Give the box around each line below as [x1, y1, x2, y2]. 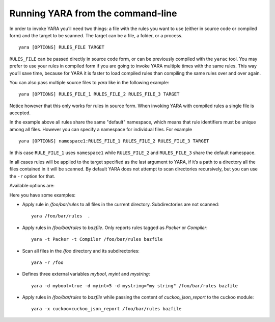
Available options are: [9, 183, 55, 189]
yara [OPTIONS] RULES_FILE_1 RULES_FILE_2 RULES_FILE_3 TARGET [18, 91, 180, 97]
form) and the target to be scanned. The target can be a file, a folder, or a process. [9, 32, 183, 38]
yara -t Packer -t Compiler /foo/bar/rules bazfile [31, 236, 163, 242]
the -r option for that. [9, 173, 56, 179]
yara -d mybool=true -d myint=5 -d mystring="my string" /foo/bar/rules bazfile [31, 283, 238, 288]
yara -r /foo [31, 259, 64, 265]
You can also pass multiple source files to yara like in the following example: [9, 79, 170, 85]
